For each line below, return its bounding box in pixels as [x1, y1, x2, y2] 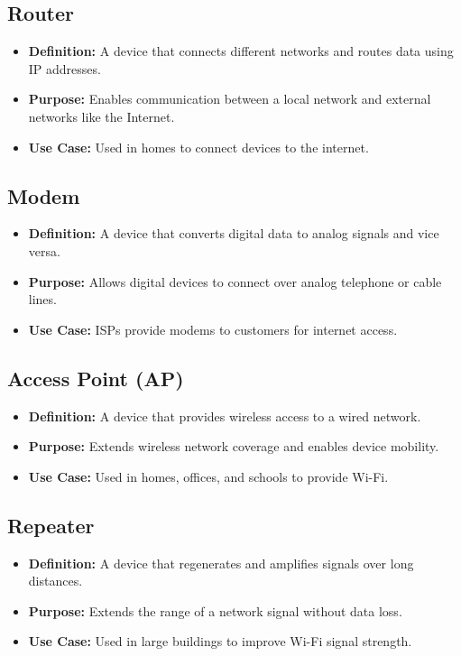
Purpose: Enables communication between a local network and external [28, 89, 431, 108]
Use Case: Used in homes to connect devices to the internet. [28, 137, 369, 156]
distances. [28, 571, 83, 590]
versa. [28, 241, 60, 260]
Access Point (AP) [7, 364, 184, 392]
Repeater [7, 511, 95, 539]
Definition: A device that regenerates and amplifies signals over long [28, 553, 414, 572]
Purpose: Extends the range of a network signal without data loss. [28, 601, 402, 620]
